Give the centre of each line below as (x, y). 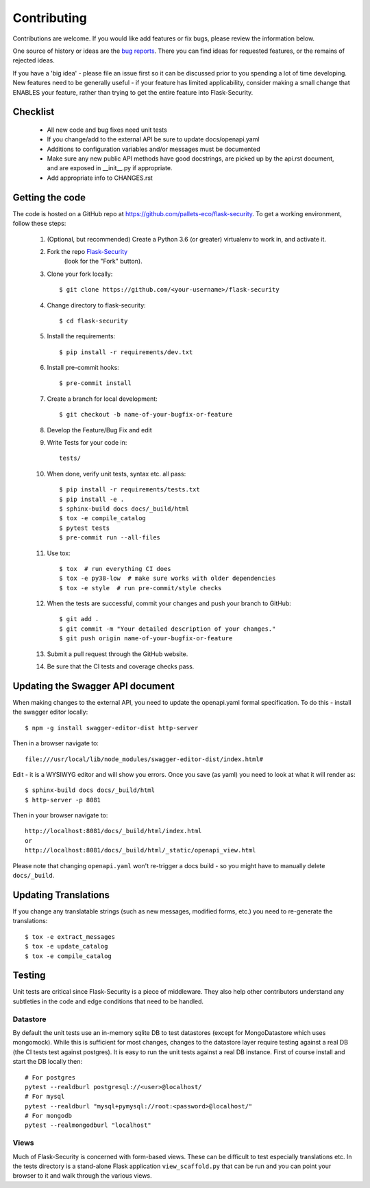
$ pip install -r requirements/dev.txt (126, 352)
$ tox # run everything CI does (115, 569)
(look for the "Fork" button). (103, 261)
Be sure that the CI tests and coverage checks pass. (121, 666)
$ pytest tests (85, 528)
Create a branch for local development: (102, 399)
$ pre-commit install (95, 383)
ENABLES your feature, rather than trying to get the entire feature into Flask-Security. (133, 92)
